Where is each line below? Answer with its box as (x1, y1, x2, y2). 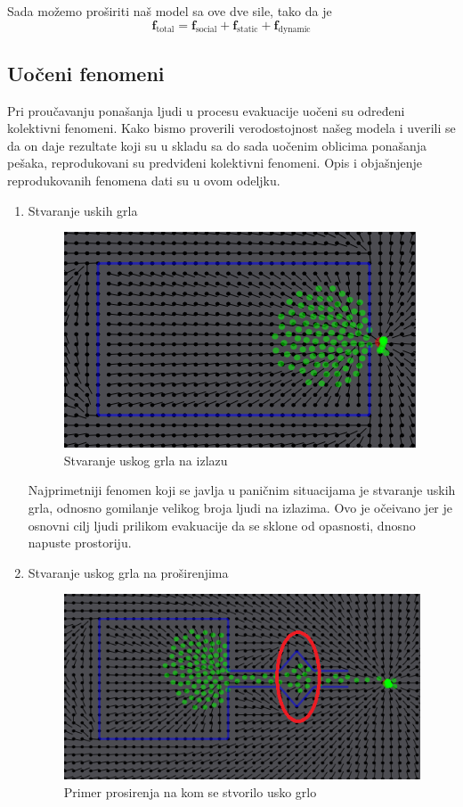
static (237, 25, 258, 35)
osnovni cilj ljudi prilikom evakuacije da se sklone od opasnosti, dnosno (28, 515, 416, 534)
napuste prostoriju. (28, 533, 132, 552)
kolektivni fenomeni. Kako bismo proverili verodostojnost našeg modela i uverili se (7, 119, 456, 137)
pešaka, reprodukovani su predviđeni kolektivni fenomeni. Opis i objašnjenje (7, 153, 423, 172)
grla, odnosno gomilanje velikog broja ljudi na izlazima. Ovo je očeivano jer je (28, 498, 453, 516)
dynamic (278, 25, 311, 35)
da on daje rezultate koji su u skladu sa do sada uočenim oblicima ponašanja (7, 136, 427, 154)
